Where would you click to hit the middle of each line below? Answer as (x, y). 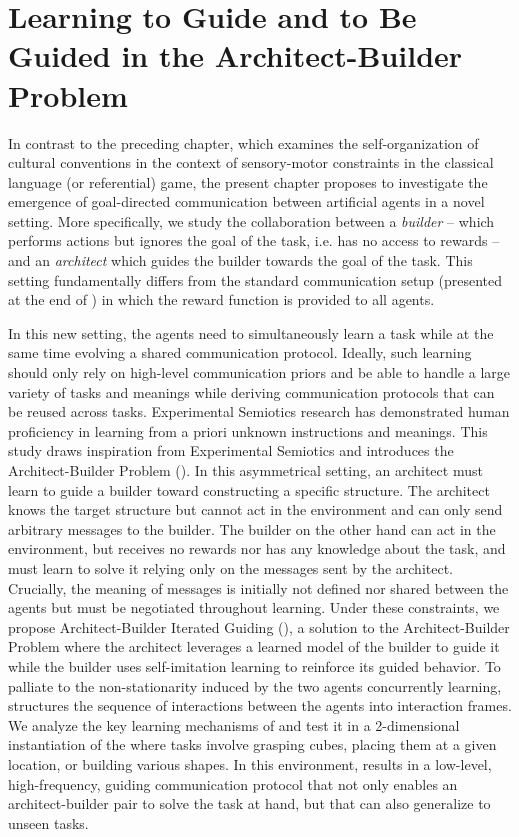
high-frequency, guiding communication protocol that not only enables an (233, 783)
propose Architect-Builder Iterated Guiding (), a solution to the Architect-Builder (259, 626)
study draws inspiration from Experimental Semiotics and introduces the (231, 450)
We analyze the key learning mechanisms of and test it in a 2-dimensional (234, 724)
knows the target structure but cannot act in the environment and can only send (255, 509)
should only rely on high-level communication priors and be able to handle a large (259, 372)
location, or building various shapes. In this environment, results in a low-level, (250, 763)
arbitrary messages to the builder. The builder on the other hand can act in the (252, 528)
